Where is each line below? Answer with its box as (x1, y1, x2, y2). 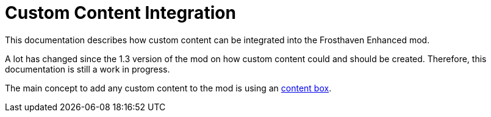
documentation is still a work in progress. (5, 63, 170, 74)
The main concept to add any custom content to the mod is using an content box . (5, 82, 332, 93)
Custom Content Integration (5, 2, 236, 23)
